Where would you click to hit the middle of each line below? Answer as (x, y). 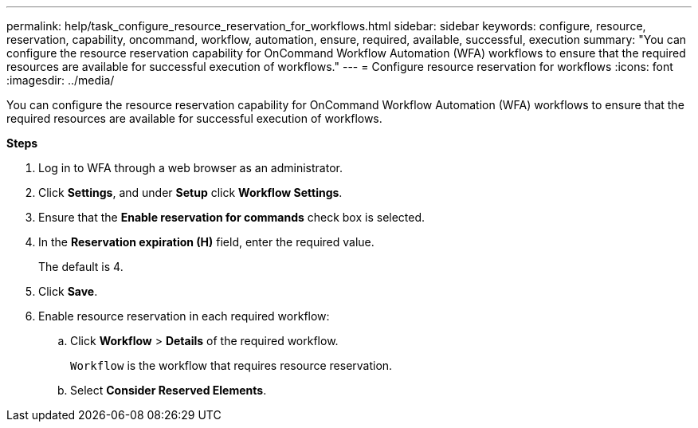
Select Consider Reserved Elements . (169, 390)
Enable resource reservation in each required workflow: (184, 316)
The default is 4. (81, 267)
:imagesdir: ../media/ (61, 80)
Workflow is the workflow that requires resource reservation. (231, 365)
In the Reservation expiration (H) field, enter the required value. (206, 242)
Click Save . (68, 291)
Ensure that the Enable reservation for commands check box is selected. (232, 217)
